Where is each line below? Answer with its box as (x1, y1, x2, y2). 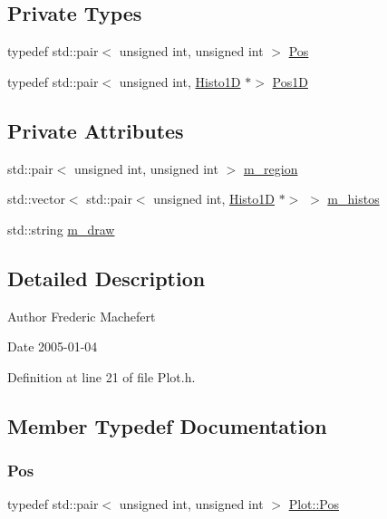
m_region (243, 159, 298, 178)
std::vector (7, 189, 65, 208)
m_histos (327, 189, 380, 208)
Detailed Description (7, 264, 206, 292)
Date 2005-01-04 (7, 337, 98, 356)
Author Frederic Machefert (7, 306, 156, 325)
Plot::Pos (288, 495, 339, 514)
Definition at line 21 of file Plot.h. (7, 367, 196, 386)
